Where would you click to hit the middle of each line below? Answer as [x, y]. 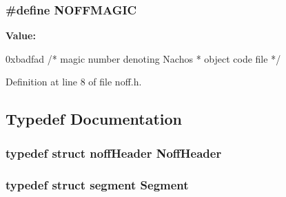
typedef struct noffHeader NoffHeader [114, 153]
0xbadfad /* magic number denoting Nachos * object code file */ [143, 58]
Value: [21, 35]
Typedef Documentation [94, 119]
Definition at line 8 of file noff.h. [74, 82]
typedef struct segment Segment [97, 184]
